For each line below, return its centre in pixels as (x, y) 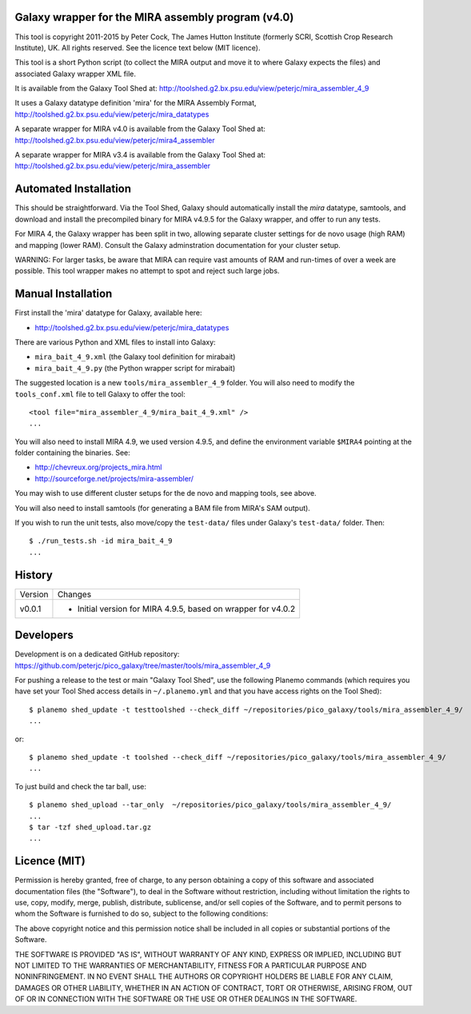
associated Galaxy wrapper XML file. (75, 74)
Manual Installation (64, 294)
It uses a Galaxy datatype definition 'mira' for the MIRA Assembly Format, (136, 103)
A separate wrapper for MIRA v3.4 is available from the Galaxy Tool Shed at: (140, 155)
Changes (74, 594)
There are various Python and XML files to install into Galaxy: (115, 342)
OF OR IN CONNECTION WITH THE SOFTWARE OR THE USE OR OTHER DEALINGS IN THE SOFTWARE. (186, 999)
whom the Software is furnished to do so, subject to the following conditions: (142, 914)
